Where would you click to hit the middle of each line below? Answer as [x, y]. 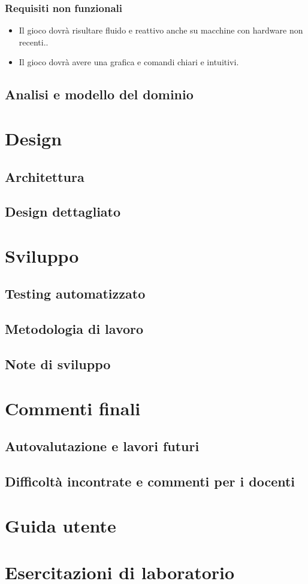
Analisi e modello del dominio [99, 94]
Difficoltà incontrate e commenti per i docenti [150, 481]
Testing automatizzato [75, 293]
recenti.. [34, 42]
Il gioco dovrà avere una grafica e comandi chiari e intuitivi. [129, 62]
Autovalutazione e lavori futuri [102, 446]
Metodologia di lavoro [74, 329]
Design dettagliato [63, 212]
